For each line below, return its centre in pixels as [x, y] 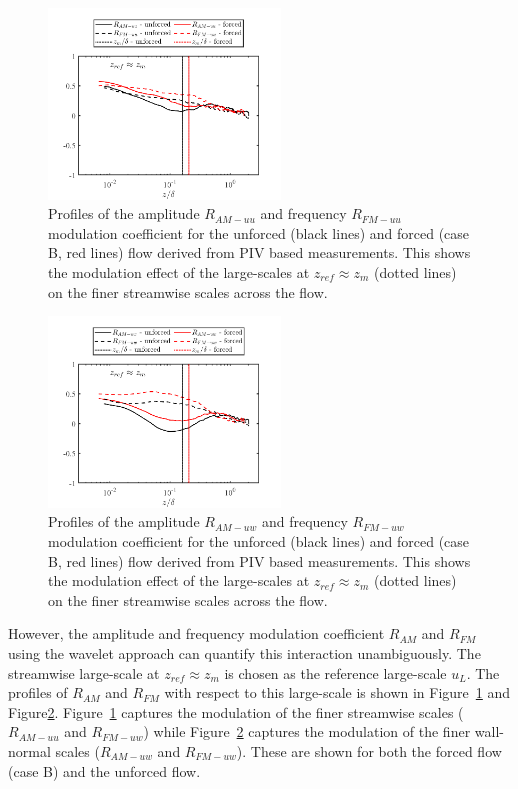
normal [29, 750]
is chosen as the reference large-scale [335, 672]
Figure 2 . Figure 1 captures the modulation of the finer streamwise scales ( [236, 711]
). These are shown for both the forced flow [369, 750]
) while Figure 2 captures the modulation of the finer [307, 731]
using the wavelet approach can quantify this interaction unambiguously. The [244, 652]
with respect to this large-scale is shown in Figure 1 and [337, 692]
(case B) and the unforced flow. [104, 770]
